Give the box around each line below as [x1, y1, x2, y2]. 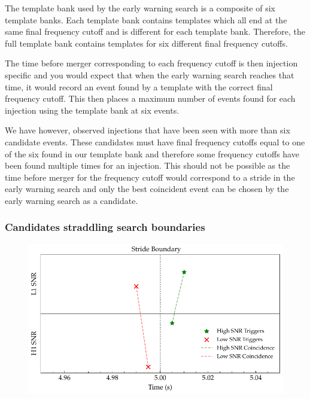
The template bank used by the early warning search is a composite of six [5, 2, 275, 14]
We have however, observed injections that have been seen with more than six [5, 124, 290, 136]
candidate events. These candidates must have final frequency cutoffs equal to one [5, 135, 305, 148]
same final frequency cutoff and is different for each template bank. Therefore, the [5, 25, 305, 38]
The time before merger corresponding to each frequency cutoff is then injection [5, 57, 298, 69]
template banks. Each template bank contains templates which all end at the [5, 13, 287, 26]
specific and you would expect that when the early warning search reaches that [5, 68, 294, 81]
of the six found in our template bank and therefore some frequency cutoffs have [5, 147, 299, 160]
